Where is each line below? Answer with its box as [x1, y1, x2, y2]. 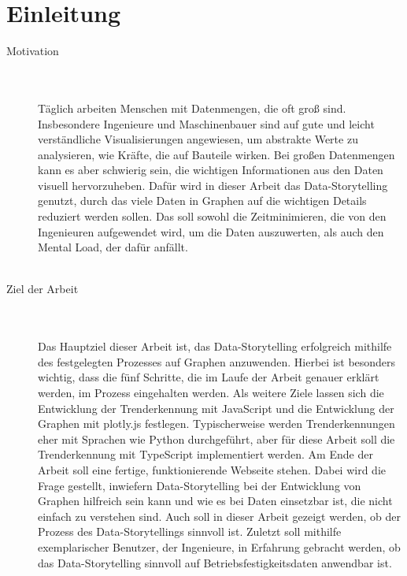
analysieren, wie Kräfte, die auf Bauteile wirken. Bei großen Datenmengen [38, 146, 395, 162]
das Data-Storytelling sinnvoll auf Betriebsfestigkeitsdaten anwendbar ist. [38, 554, 392, 570]
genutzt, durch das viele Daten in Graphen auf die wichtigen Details [38, 192, 367, 209]
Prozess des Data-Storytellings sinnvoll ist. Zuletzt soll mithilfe [38, 523, 342, 540]
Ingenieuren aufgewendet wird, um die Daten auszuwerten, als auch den [38, 223, 384, 240]
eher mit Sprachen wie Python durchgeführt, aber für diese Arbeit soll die [38, 430, 395, 447]
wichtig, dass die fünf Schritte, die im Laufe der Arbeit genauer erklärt [38, 369, 379, 385]
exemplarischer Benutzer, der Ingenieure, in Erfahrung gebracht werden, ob [38, 538, 401, 555]
